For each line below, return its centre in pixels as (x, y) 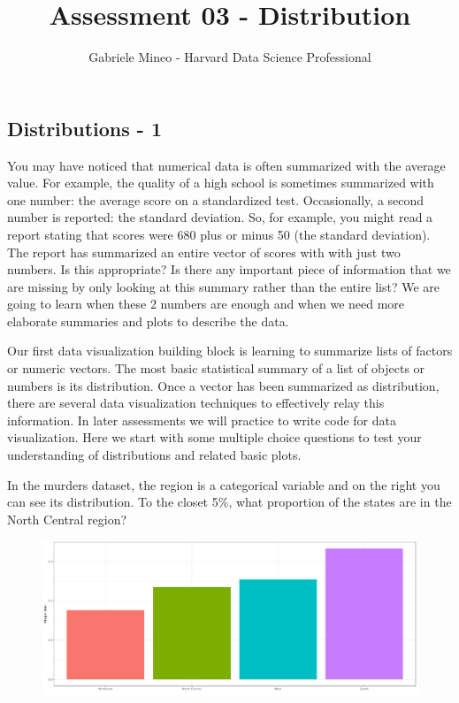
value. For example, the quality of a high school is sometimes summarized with (221, 183)
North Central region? (67, 519)
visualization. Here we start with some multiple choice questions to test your (214, 437)
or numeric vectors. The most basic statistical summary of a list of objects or (216, 368)
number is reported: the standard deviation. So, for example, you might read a (220, 217)
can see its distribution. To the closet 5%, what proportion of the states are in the (229, 502)
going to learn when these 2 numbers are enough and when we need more (206, 304)
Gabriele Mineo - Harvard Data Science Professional (230, 57)
